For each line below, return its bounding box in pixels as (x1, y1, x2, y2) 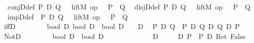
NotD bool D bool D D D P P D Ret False (4, 30, 246, 41)
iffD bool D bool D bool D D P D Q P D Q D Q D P (4, 21, 240, 31)
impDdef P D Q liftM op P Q (7, 11, 128, 21)
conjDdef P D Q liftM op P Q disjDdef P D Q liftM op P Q (7, 1, 250, 11)
